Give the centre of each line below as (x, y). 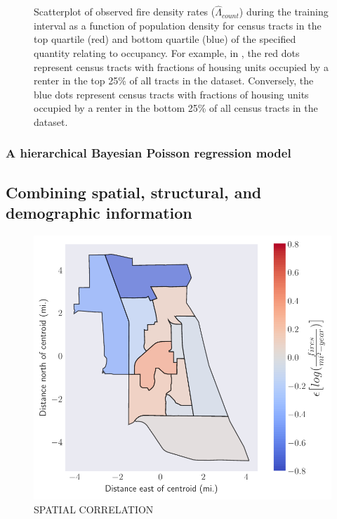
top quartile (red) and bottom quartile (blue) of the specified (165, 39)
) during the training (284, 12)
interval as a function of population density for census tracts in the (178, 25)
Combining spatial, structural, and (134, 192)
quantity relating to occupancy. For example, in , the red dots (167, 53)
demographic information (99, 213)
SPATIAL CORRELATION (94, 509)
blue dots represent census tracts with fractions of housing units (171, 94)
